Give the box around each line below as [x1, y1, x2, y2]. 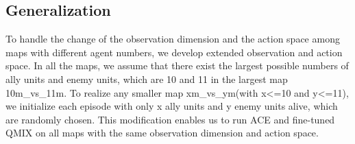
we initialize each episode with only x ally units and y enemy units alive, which [5, 99, 338, 113]
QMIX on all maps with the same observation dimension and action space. [5, 125, 319, 140]
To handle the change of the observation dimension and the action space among [5, 32, 340, 46]
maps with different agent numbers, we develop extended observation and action [5, 45, 343, 59]
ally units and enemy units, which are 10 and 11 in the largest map [5, 71, 288, 86]
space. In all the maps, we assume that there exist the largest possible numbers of [5, 58, 349, 73]
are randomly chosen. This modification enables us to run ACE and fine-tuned [5, 112, 335, 126]
